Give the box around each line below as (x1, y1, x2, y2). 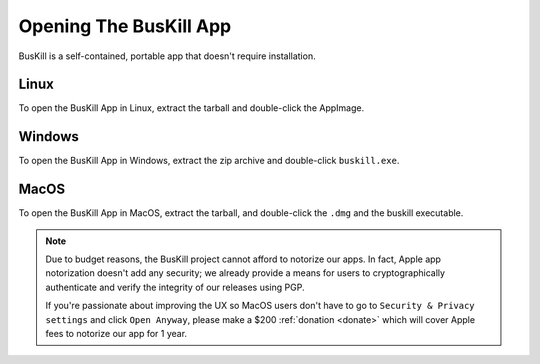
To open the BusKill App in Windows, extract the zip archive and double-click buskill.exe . (18, 155, 400, 167)
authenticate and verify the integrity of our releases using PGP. (45, 281, 305, 293)
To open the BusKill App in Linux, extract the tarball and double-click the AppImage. (18, 102, 365, 114)
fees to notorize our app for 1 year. (45, 328, 188, 339)
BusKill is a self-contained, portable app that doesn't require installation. (18, 50, 316, 62)
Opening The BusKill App (18, 15, 232, 37)
